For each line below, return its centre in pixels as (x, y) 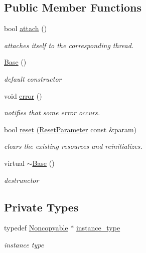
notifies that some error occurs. (52, 112)
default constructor (33, 78)
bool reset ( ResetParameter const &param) (70, 129)
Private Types (41, 207)
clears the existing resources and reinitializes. (73, 146)
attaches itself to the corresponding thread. (69, 45)
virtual (14, 163)
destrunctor (22, 180)
